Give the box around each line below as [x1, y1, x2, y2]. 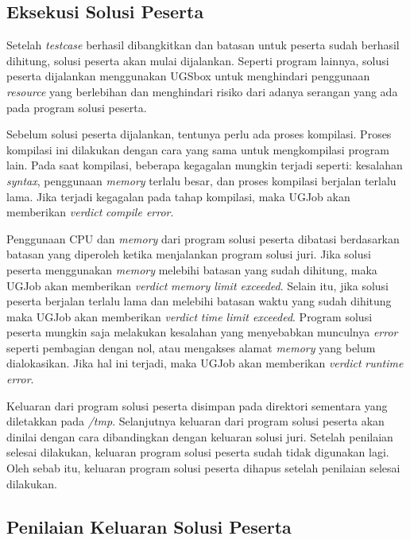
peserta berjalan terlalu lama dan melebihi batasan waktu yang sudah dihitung [6, 293, 392, 309]
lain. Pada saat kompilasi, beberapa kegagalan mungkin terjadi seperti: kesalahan [6, 157, 403, 173]
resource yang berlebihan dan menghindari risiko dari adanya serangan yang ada [6, 83, 398, 99]
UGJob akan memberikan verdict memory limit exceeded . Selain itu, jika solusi [6, 277, 389, 293]
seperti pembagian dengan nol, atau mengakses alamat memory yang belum [6, 339, 376, 355]
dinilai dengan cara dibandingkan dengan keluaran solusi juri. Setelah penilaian [6, 428, 393, 445]
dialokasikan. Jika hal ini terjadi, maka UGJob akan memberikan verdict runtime [6, 355, 404, 371]
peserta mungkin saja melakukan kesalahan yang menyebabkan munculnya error [6, 324, 398, 340]
